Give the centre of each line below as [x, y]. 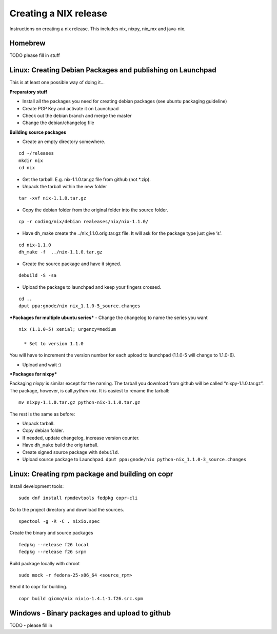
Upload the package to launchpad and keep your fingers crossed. [92, 287]
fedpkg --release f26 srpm [53, 552]
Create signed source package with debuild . [71, 452]
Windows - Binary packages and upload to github [90, 613]
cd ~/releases [36, 153]
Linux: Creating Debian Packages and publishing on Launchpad [113, 70]
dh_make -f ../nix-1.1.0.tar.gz [61, 252]
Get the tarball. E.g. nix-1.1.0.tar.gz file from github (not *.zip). [87, 179]
